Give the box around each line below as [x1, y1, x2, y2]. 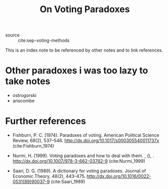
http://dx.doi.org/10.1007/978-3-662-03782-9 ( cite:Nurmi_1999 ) [12, 158, 145, 164]
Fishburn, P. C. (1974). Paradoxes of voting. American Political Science [12, 132, 159, 138]
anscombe [12, 98, 35, 104]
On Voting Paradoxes [39, 4, 130, 15]
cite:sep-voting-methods [18, 37, 70, 43]
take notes [5, 76, 50, 87]
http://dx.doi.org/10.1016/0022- [86, 173, 151, 179]
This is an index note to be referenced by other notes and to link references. [5, 47, 163, 54]
